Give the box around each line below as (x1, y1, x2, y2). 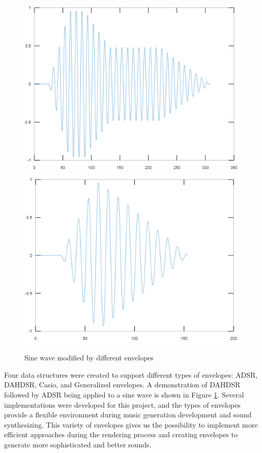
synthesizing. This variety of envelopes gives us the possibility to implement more (4, 419, 258, 430)
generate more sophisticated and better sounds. (4, 439, 152, 449)
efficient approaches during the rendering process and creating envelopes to (4, 429, 238, 440)
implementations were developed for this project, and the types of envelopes (4, 399, 241, 410)
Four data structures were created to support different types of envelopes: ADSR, (4, 369, 258, 380)
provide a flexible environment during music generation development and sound (4, 409, 252, 420)
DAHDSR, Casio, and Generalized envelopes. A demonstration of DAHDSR (4, 379, 241, 390)
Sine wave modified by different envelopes (24, 352, 154, 363)
